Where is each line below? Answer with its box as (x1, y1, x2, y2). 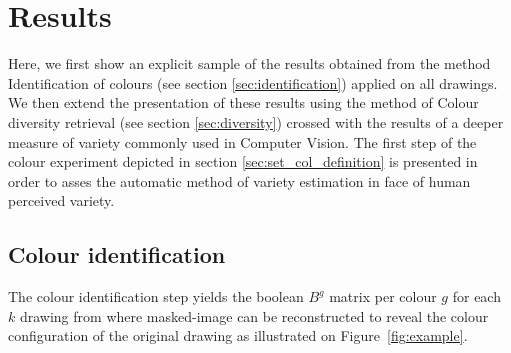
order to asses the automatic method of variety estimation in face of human (8, 170, 471, 191)
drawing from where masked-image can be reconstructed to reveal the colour (19, 305, 489, 326)
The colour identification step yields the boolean (8, 286, 304, 307)
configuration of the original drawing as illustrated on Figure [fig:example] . (8, 325, 468, 346)
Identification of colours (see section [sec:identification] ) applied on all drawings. (8, 72, 498, 93)
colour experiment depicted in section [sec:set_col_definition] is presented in (8, 151, 478, 172)
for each (452, 286, 501, 307)
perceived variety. (8, 190, 115, 211)
